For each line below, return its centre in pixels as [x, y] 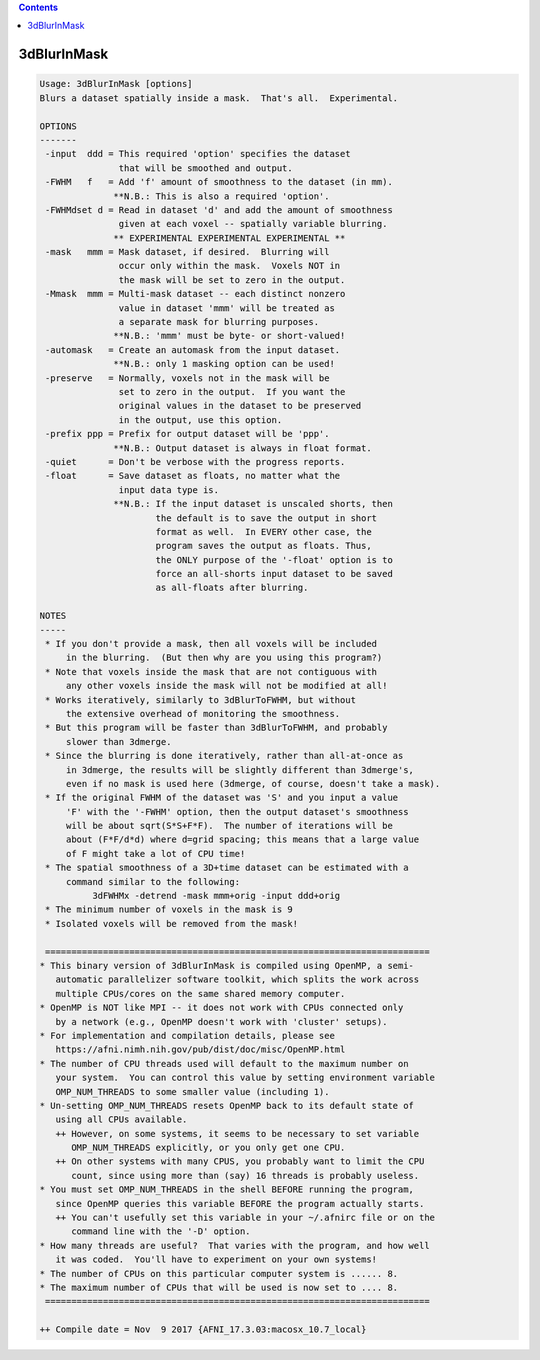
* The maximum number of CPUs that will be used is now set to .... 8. [219, 1287]
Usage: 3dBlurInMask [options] [116, 84]
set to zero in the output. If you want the [232, 391]
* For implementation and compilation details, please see [187, 1035]
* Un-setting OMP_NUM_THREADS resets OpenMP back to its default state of [227, 1105]
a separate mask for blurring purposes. [219, 322]
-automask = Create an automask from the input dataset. [193, 349]
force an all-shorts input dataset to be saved [274, 574]
